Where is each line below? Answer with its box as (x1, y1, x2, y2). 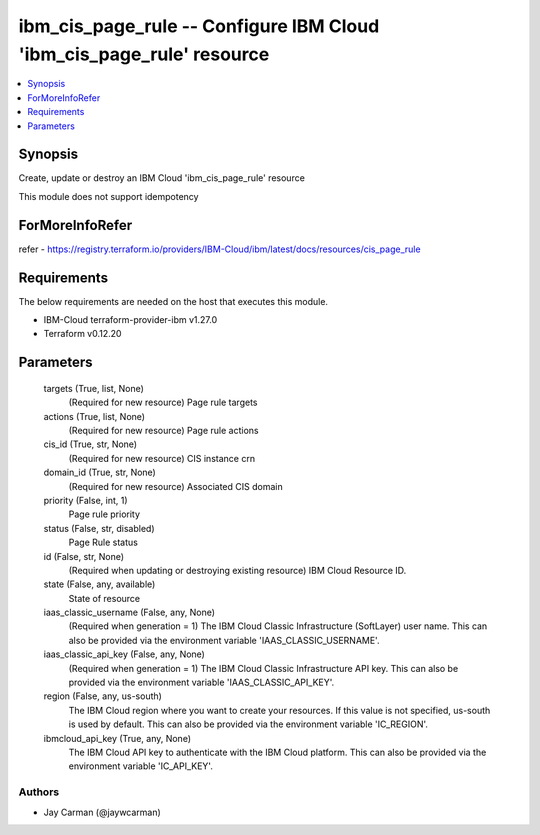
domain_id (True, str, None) (43, 466, 157, 479)
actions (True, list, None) (43, 410, 145, 422)
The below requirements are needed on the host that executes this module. (18, 295, 329, 307)
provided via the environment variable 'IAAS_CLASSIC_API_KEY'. (68, 676, 335, 689)
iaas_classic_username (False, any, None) (43, 606, 215, 619)
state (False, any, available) (43, 578, 156, 590)
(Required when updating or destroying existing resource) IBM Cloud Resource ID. (68, 564, 407, 576)
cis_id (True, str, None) (43, 438, 138, 450)
